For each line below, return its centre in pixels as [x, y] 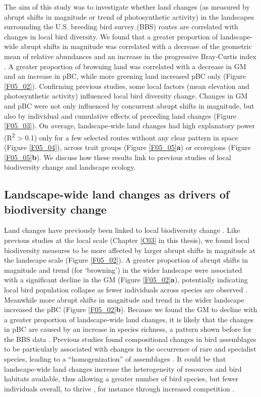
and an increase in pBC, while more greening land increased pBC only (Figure [125, 76]
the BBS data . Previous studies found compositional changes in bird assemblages [130, 339]
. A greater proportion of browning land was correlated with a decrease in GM [125, 66]
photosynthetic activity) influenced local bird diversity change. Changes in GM [126, 96]
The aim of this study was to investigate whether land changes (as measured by [127, 7]
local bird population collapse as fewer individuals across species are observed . [126, 289]
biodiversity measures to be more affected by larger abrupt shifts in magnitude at [130, 250]
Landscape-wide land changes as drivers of [117, 194]
